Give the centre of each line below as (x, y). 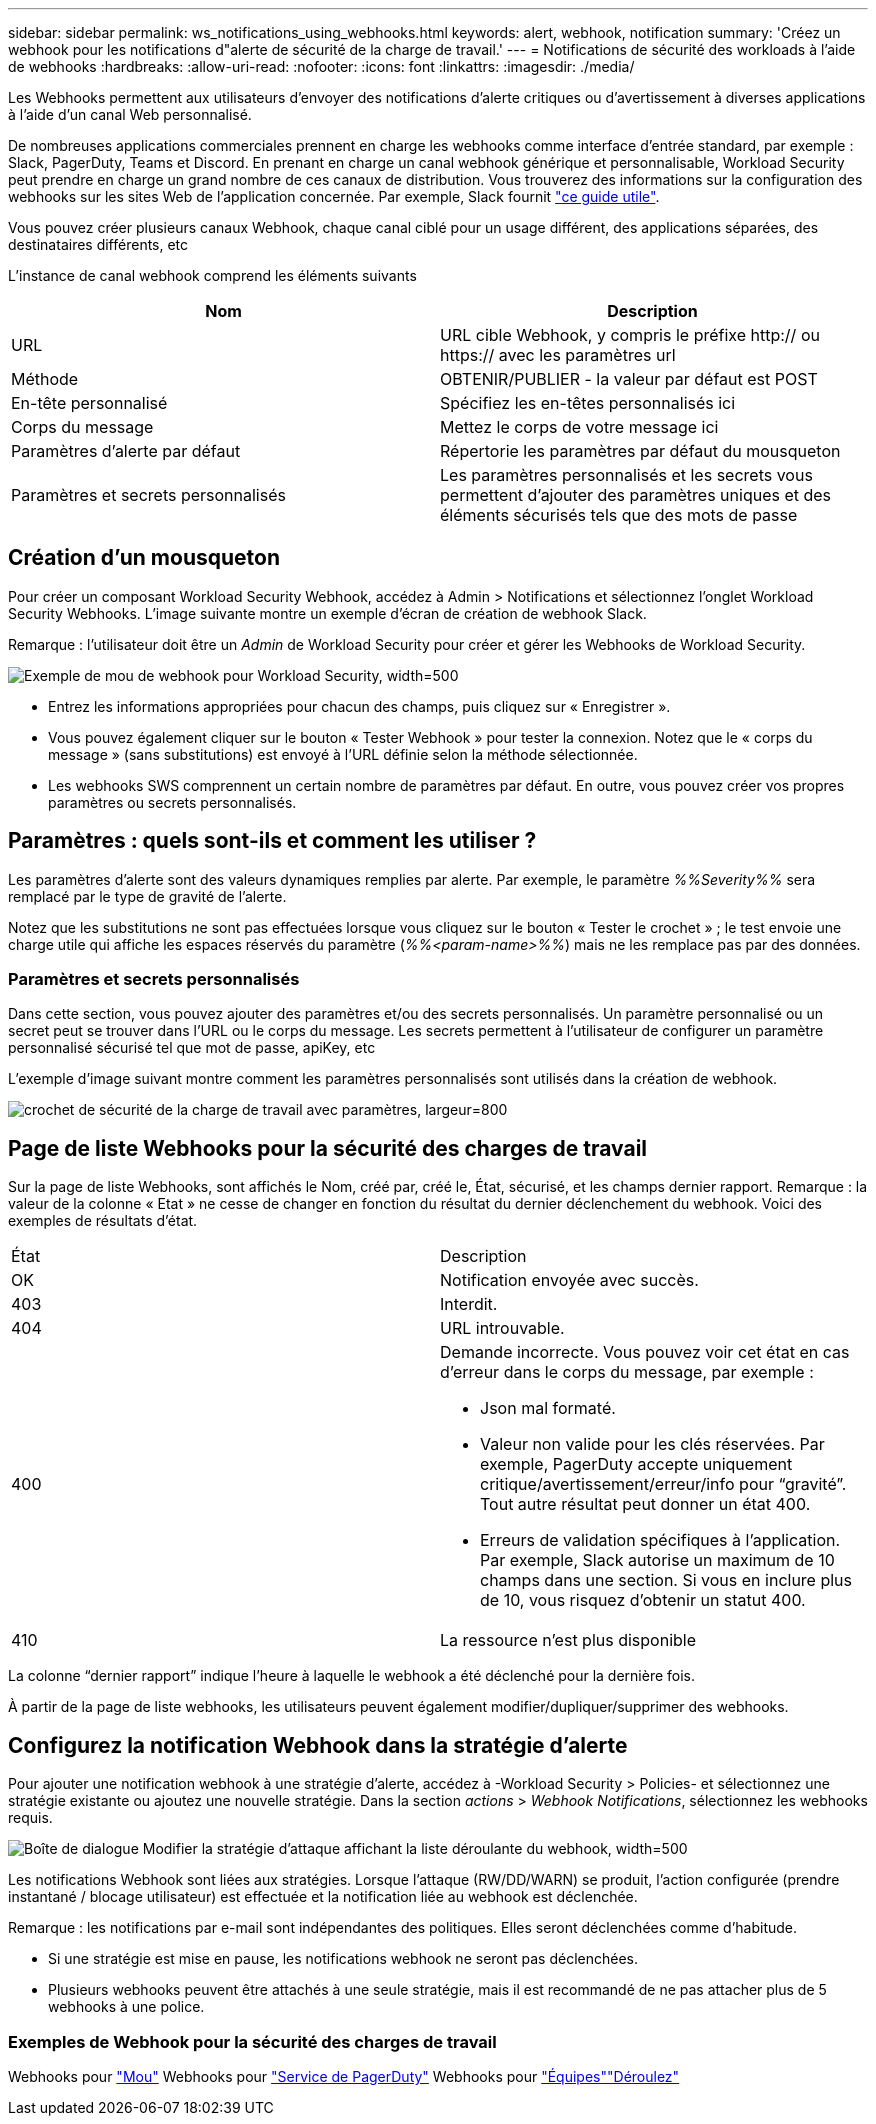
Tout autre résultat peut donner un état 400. (645, 1504)
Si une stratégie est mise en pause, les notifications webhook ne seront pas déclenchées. (343, 1959)
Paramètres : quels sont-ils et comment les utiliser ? (272, 841)
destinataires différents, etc (98, 244)
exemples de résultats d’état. (103, 1221)
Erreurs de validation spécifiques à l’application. (660, 1540)
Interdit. (469, 1304)
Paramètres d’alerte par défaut (126, 451)
